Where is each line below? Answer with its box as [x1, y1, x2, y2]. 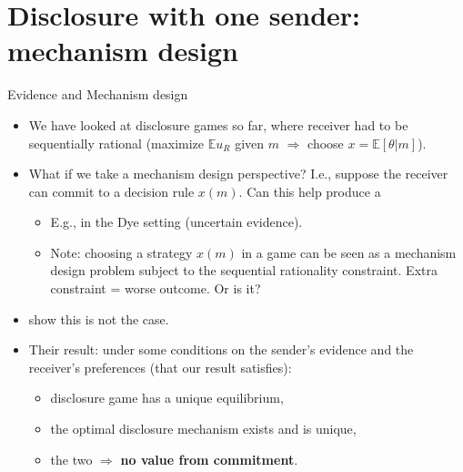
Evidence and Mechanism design [7, 85, 188, 104]
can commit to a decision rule [28, 181, 195, 200]
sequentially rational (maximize [28, 133, 205, 152]
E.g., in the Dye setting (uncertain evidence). [50, 212, 303, 231]
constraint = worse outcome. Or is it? [50, 279, 261, 298]
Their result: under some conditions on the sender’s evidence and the [28, 340, 414, 359]
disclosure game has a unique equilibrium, [50, 388, 284, 407]
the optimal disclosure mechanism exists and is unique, [50, 419, 357, 438]
